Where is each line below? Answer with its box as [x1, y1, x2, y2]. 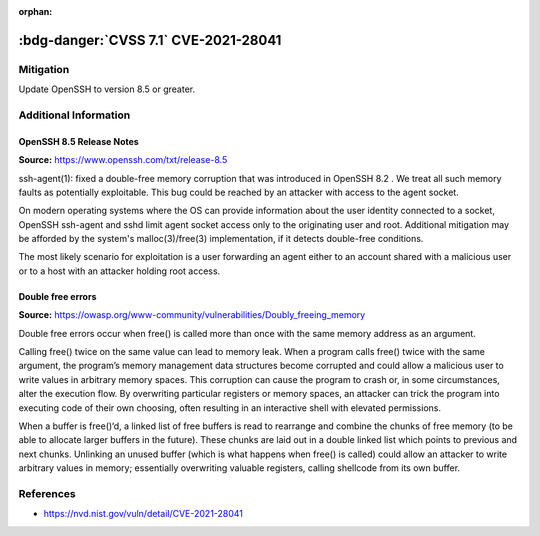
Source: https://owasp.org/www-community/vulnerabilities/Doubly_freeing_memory [18, 309, 366, 321]
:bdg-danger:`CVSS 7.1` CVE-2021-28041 [18, 31, 282, 49]
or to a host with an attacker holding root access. [18, 265, 221, 277]
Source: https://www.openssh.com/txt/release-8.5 [18, 154, 228, 166]
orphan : [18, 6, 53, 17]
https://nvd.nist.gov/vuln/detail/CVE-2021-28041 [43, 508, 244, 520]
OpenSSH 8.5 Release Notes [18, 135, 139, 147]
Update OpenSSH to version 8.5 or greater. [18, 83, 196, 95]
